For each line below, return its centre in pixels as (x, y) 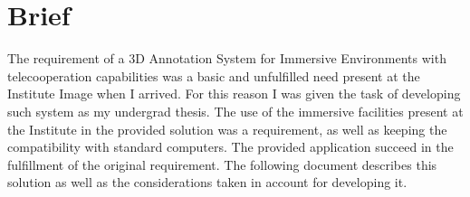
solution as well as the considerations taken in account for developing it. (207, 182)
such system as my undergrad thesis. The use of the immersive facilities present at (235, 111)
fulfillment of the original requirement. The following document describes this (222, 164)
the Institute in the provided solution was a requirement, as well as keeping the (227, 129)
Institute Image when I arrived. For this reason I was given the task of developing (234, 94)
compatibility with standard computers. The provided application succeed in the (230, 147)
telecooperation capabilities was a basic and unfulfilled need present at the (214, 75)
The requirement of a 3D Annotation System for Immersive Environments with (227, 58)
